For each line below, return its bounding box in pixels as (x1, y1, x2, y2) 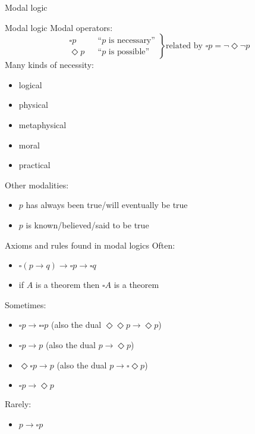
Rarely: (5, 398, 32, 410)
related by (166, 42, 203, 51)
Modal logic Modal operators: (5, 21, 113, 33)
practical (18, 159, 51, 171)
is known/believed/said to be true (26, 218, 149, 231)
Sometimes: (5, 298, 46, 311)
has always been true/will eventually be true (26, 199, 188, 211)
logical (18, 78, 42, 91)
